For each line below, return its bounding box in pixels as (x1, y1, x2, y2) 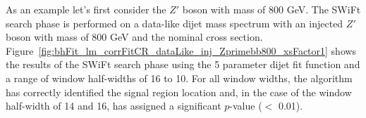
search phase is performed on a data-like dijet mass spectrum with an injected (6, 15, 343, 30)
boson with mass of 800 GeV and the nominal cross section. (6, 29, 263, 44)
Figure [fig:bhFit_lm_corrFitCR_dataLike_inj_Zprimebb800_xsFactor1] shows (6, 43, 357, 58)
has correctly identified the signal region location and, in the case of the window (6, 84, 352, 99)
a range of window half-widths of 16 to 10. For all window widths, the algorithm (6, 70, 353, 85)
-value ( (229, 98, 262, 113)
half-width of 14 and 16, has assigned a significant (6, 98, 221, 113)
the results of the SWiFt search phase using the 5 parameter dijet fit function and (6, 57, 360, 72)
